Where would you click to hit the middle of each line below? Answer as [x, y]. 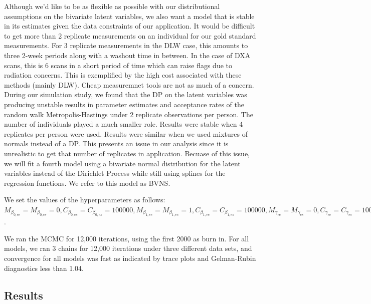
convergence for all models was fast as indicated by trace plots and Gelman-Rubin [130, 258]
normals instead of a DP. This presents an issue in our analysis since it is [116, 143]
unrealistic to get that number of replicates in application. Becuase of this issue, [127, 153]
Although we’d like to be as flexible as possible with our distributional [112, 6]
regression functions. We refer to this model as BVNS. [87, 183]
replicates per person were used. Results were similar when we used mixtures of [126, 133]
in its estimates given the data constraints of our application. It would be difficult [130, 26]
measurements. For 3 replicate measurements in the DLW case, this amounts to [126, 45]
